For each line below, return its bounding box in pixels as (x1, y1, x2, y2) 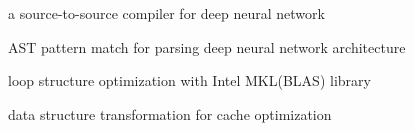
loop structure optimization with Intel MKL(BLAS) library (8, 70, 371, 91)
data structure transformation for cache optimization (8, 103, 332, 124)
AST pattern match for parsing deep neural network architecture (8, 36, 406, 57)
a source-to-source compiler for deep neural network (8, 3, 325, 23)
